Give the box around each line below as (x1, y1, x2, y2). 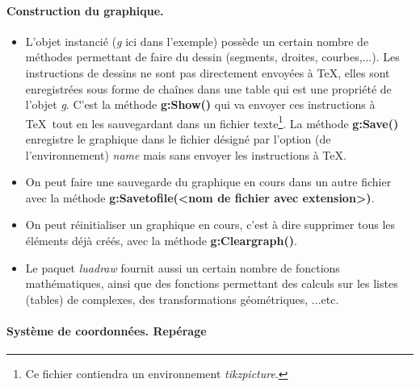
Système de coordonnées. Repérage (6, 322, 207, 339)
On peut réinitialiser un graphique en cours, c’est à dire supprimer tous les (25, 216, 396, 233)
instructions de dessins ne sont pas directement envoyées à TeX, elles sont (25, 64, 390, 81)
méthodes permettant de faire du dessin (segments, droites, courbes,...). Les (25, 48, 400, 65)
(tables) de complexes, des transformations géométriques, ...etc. (25, 290, 339, 307)
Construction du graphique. (6, 2, 164, 19)
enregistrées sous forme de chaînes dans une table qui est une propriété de (25, 80, 392, 97)
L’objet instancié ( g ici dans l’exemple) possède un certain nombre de (25, 32, 369, 49)
